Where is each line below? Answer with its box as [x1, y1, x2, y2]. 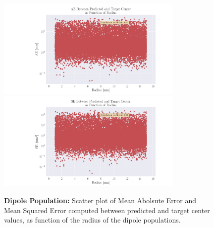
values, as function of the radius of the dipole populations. [4, 215, 181, 225]
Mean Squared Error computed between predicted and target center [4, 205, 210, 215]
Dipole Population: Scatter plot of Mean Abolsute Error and [4, 195, 197, 205]
